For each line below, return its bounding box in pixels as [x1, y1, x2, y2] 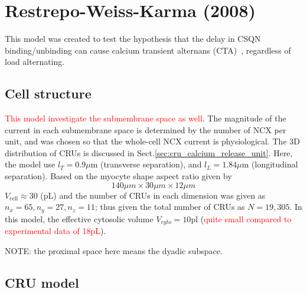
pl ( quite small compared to [191, 212, 292, 225]
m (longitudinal [241, 158, 298, 170]
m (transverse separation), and [90, 158, 202, 170]
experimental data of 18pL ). [5, 225, 106, 237]
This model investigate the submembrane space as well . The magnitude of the [5, 112, 286, 124]
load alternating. [5, 55, 65, 68]
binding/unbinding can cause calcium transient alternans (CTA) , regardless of [5, 44, 291, 56]
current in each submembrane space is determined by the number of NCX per [5, 123, 286, 136]
